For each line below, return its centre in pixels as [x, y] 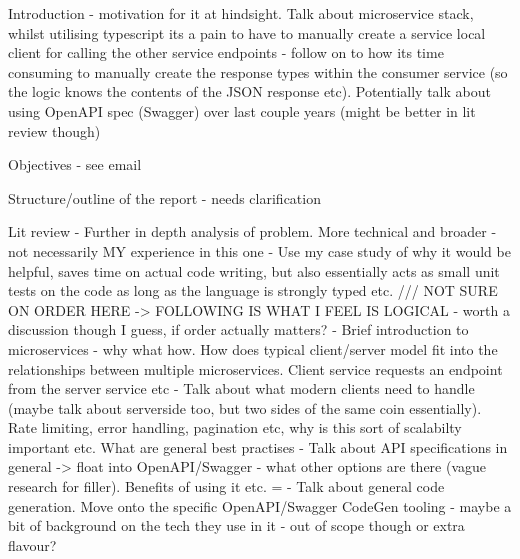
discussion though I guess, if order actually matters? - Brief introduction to [238, 329]
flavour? [32, 544]
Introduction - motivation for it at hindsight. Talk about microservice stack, [241, 13]
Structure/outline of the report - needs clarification [164, 197]
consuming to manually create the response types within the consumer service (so [258, 71]
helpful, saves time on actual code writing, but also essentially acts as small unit [254, 270]
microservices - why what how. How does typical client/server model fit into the [253, 348]
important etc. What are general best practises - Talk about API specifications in [258, 446]
